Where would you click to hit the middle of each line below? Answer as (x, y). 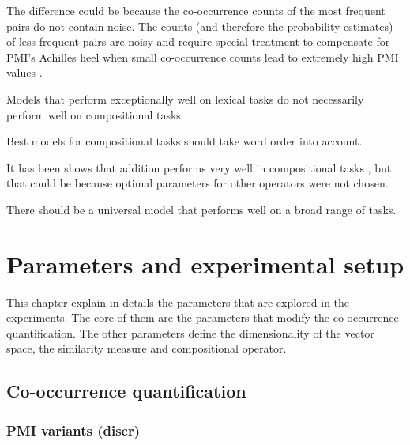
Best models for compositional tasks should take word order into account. (184, 141)
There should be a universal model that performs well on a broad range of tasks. (201, 209)
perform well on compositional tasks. (95, 114)
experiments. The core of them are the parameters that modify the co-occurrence (203, 317)
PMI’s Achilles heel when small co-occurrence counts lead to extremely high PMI (203, 57)
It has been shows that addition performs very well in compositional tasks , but (199, 167)
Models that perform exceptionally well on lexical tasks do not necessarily (185, 98)
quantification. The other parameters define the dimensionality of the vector (190, 332)
